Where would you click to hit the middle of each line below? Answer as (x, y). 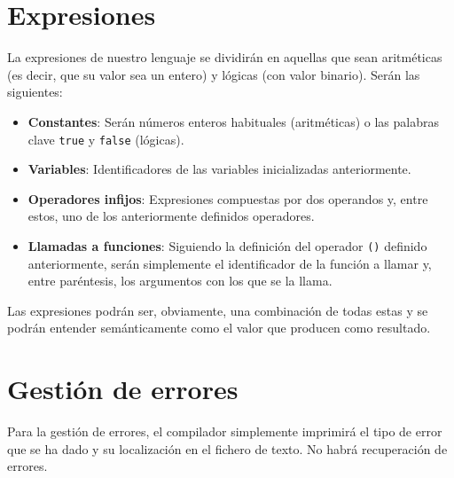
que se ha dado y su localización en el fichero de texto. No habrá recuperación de (227, 448)
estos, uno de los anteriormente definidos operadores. (171, 216)
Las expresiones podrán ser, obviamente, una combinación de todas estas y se (218, 310)
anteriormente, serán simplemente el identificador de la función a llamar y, (230, 263)
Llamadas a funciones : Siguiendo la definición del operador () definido (227, 245)
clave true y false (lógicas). (106, 139)
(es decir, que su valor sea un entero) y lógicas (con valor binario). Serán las (214, 74)
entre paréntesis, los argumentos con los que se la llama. (180, 281)
